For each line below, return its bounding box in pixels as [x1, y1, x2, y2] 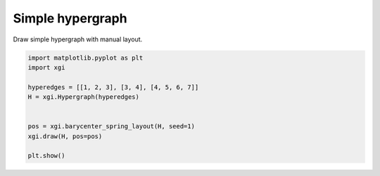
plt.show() [27, 151, 65, 160]
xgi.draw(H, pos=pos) [27, 132, 103, 140]
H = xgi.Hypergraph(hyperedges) [27, 93, 140, 101]
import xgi [27, 63, 65, 72]
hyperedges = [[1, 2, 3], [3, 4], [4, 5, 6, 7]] [27, 83, 199, 91]
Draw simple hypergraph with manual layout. [13, 35, 143, 43]
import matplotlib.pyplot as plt [27, 53, 144, 62]
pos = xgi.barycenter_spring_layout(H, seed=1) [27, 123, 195, 130]
